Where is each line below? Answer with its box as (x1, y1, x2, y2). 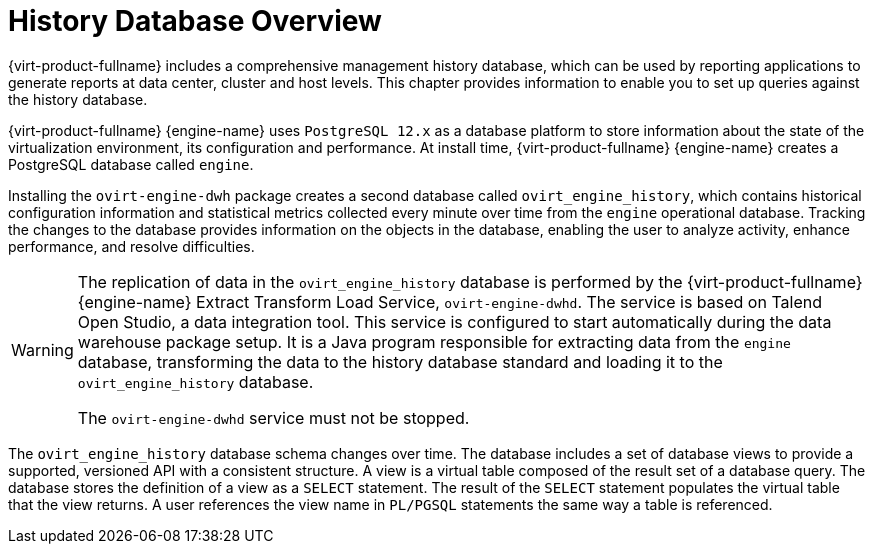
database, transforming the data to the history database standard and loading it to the (77, 351, 723, 372)
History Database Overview (8, 4, 382, 38)
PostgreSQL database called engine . (8, 155, 254, 173)
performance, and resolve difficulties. (8, 237, 255, 255)
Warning (11, 339, 74, 360)
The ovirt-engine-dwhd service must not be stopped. (77, 407, 470, 428)
